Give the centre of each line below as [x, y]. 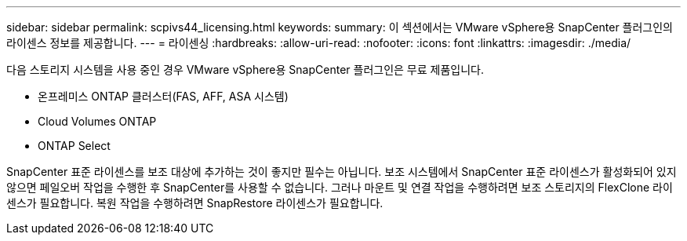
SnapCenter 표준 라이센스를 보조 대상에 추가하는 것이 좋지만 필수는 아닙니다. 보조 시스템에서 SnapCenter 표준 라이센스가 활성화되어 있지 [342, 172]
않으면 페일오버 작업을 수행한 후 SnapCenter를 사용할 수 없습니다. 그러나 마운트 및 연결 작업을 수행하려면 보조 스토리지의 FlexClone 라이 [340, 187]
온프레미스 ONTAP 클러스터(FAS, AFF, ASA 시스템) [163, 96]
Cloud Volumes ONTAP [97, 121]
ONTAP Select [74, 146]
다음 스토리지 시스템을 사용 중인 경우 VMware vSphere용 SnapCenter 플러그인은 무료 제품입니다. [245, 69]
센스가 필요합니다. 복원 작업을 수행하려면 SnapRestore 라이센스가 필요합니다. [195, 203]
